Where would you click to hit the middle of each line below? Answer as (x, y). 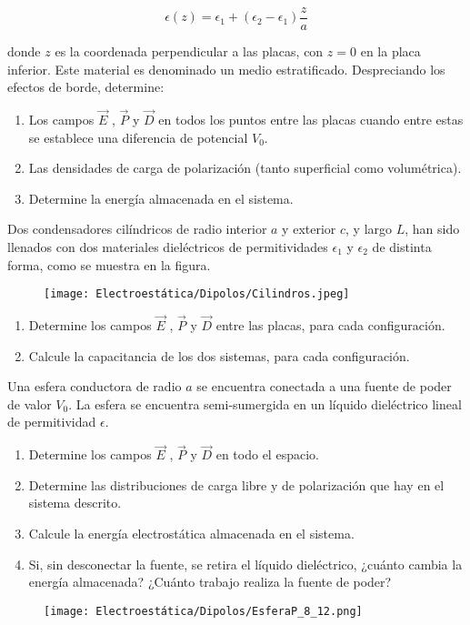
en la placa (390, 51)
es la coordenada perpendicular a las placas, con (189, 51)
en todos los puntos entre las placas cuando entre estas (311, 120)
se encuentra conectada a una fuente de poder (324, 386)
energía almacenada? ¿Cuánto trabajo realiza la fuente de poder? (210, 582)
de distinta (402, 247)
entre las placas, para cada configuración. (330, 325)
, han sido (432, 229)
